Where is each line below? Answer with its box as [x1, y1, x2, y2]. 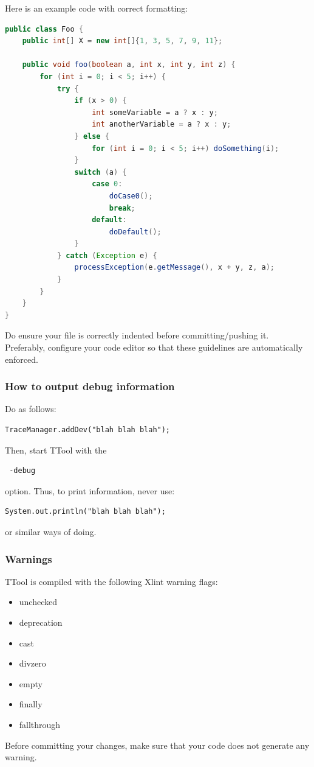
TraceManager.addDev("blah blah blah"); [5, 426, 171, 435]
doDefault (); [109, 227, 162, 236]
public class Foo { [5, 24, 83, 33]
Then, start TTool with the [5, 443, 107, 456]
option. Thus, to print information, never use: [5, 484, 175, 497]
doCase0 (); [109, 191, 153, 200]
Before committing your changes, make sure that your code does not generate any [5, 738, 310, 751]
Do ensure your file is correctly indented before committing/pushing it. [5, 329, 269, 341]
